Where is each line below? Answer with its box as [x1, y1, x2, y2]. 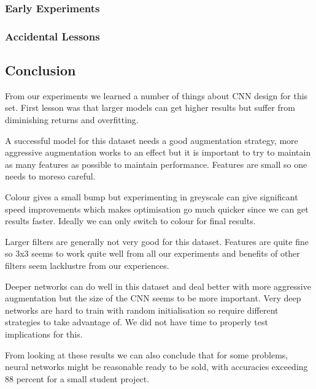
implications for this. [5, 327, 83, 340]
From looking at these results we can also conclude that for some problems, [5, 348, 288, 361]
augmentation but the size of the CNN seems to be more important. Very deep [5, 292, 301, 304]
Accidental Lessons [5, 28, 100, 43]
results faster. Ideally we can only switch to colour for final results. [5, 214, 256, 227]
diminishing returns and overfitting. [5, 113, 139, 126]
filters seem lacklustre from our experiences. [5, 259, 169, 272]
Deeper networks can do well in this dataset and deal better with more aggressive [5, 279, 311, 292]
